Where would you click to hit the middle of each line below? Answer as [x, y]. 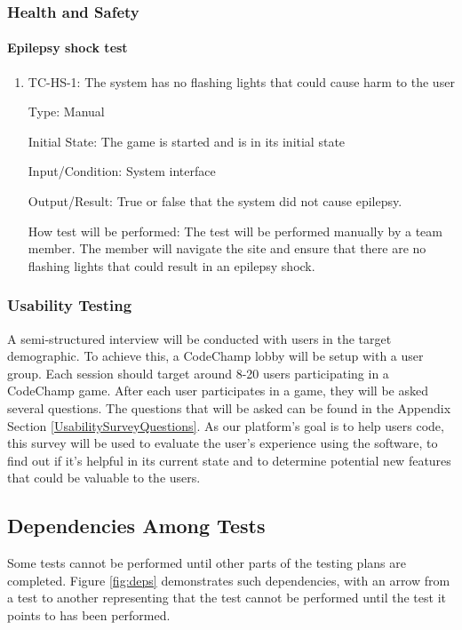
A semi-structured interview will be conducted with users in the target [199, 338]
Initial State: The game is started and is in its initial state [187, 141]
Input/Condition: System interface [122, 171]
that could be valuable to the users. [104, 478]
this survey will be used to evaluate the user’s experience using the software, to [223, 443]
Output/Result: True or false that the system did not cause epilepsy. [215, 201]
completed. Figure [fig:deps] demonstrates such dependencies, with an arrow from [229, 580]
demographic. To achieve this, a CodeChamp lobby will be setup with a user [215, 356]
